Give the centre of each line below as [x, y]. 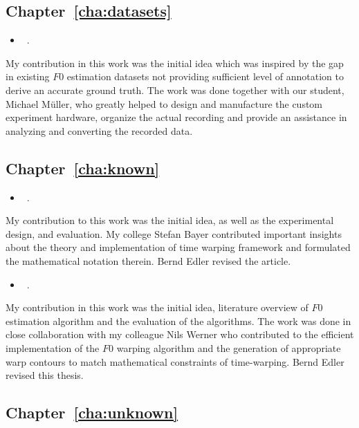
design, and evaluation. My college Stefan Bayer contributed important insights [174, 233]
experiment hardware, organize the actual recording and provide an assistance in [176, 117]
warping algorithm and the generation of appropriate [229, 347]
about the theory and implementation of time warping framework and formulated [178, 247]
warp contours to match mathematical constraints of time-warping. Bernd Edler [175, 361]
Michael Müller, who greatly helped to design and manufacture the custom [164, 103]
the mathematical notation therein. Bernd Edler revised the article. [148, 260]
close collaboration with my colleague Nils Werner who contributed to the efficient [180, 334]
